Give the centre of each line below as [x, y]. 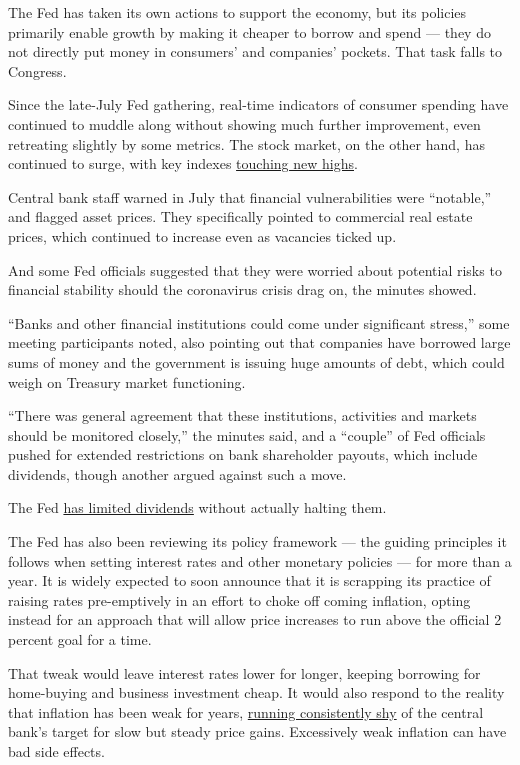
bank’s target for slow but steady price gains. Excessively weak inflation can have [257, 731]
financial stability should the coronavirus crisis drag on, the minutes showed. [242, 289]
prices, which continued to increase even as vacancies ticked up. [202, 235]
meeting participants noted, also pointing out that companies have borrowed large [259, 342]
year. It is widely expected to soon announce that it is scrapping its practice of [249, 580]
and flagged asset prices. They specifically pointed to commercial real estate [240, 216]
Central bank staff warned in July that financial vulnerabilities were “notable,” [250, 196]
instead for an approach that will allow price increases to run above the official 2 [255, 619]
